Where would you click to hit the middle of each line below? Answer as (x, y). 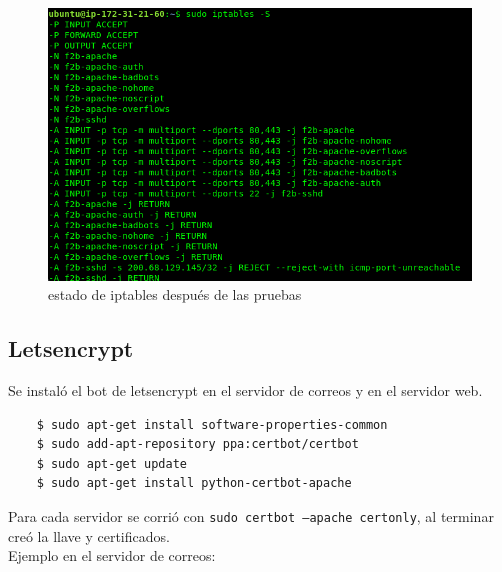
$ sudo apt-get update (111, 463)
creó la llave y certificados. (89, 535)
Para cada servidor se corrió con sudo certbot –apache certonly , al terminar (251, 516)
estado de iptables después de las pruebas (175, 294)
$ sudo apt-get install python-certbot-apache (194, 483)
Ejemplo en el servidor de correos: (112, 555)
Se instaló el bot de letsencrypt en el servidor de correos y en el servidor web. (245, 390)
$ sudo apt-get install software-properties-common (212, 424)
